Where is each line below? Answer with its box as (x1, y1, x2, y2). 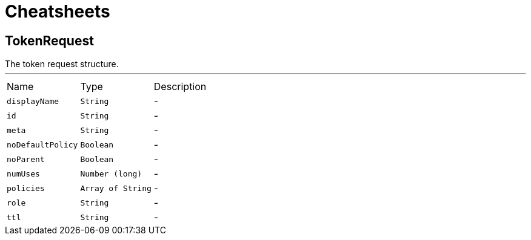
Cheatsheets (5, 1, 110, 22)
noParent (7, 154, 45, 164)
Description (153, 80, 207, 93)
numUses (7, 169, 40, 178)
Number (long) (80, 169, 142, 178)
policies (7, 183, 45, 193)
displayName (7, 96, 59, 106)
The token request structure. (5, 59, 119, 70)
